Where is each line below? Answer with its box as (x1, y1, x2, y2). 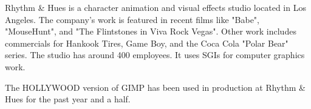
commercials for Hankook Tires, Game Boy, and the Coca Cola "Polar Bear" (5, 36, 289, 49)
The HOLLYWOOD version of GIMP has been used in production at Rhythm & (5, 81, 306, 93)
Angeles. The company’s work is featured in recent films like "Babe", (5, 13, 259, 25)
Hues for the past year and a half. (5, 93, 131, 105)
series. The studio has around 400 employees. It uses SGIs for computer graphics (5, 48, 305, 61)
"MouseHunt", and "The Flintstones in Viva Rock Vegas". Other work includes (5, 25, 296, 38)
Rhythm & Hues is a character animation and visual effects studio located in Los (5, 1, 306, 13)
